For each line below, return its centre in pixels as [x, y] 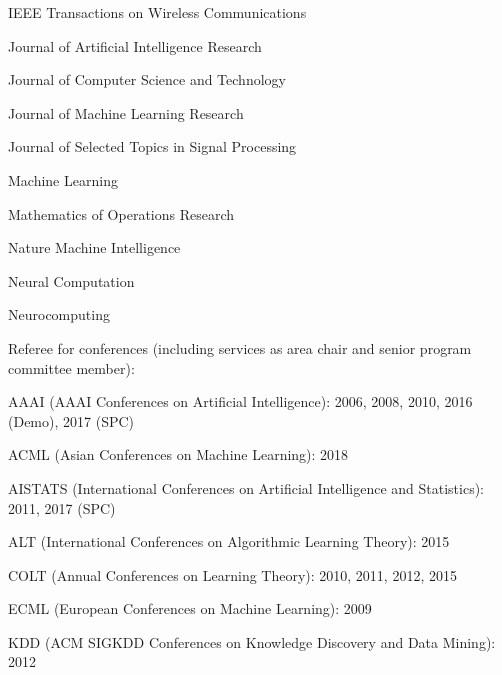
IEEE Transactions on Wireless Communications [157, 12]
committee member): [71, 367]
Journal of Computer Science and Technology [147, 79]
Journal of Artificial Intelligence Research [135, 45]
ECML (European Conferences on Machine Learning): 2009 [190, 608]
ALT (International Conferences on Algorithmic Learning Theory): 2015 [229, 541]
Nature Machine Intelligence [94, 247]
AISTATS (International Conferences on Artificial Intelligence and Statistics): [246, 487]
